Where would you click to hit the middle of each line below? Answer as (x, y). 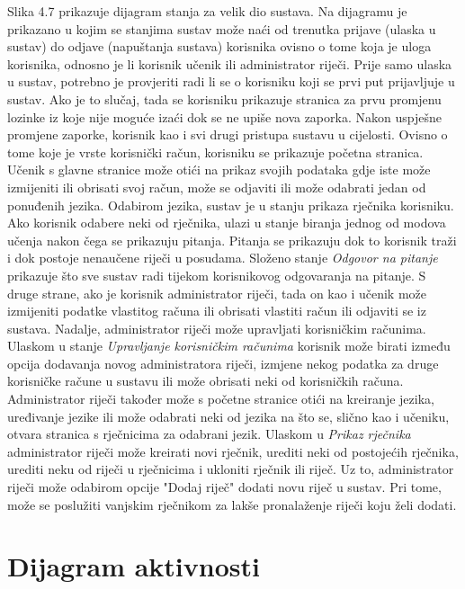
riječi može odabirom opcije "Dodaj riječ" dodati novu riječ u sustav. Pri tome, (224, 487)
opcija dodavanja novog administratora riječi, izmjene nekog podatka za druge (223, 363)
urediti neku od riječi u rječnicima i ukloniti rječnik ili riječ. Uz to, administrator (231, 469)
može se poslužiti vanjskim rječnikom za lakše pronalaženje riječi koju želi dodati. (232, 504)
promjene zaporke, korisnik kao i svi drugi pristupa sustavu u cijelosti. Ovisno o (228, 134)
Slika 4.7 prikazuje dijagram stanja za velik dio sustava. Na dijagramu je (207, 11)
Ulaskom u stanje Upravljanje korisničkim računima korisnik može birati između (229, 346)
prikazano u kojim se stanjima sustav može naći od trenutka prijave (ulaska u (222, 28)
